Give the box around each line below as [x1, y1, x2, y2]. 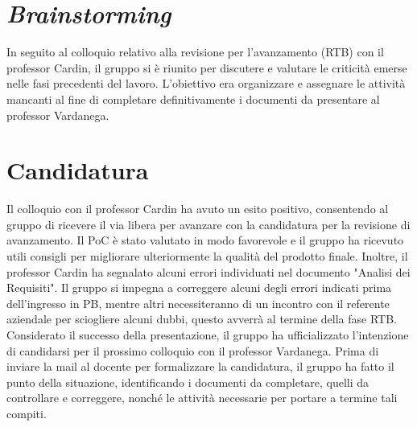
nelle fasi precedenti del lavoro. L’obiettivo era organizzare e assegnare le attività [6, 75, 406, 92]
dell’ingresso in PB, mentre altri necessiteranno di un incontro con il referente [6, 294, 390, 311]
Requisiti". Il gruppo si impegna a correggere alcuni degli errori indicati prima [6, 279, 392, 296]
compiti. [6, 404, 47, 421]
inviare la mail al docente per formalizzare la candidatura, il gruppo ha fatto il [6, 358, 394, 375]
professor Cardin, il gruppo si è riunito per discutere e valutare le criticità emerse [6, 59, 407, 76]
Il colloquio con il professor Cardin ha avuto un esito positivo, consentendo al [6, 200, 389, 217]
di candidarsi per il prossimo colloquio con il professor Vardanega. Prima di [6, 342, 379, 359]
